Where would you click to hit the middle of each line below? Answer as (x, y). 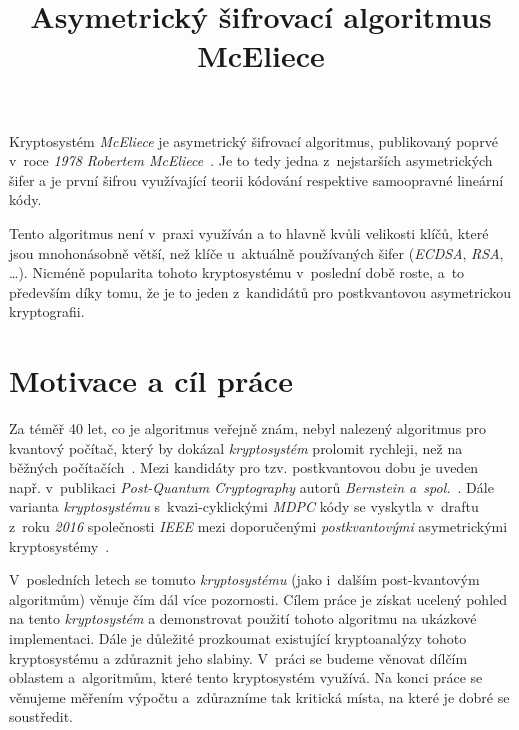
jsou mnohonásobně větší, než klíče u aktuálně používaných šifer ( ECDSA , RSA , (256, 252)
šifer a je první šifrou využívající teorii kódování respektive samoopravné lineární (256, 179)
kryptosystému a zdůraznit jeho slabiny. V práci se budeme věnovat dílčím (238, 657)
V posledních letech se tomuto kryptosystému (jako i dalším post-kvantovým (244, 579)
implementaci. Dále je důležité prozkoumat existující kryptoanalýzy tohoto (238, 637)
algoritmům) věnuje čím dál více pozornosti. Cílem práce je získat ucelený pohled (258, 598)
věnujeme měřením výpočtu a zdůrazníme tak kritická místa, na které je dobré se (259, 696)
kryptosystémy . (59, 545)
